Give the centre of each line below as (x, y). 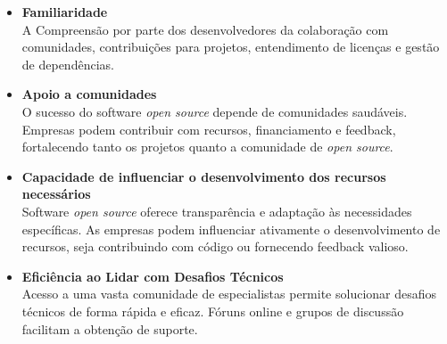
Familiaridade (65, 12)
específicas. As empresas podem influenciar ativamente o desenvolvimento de (231, 229)
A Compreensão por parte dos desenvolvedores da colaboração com (205, 29)
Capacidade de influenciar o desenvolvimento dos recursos (204, 176)
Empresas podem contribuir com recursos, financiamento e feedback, (209, 129)
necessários (56, 194)
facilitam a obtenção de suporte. (110, 328)
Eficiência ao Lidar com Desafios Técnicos (153, 276)
